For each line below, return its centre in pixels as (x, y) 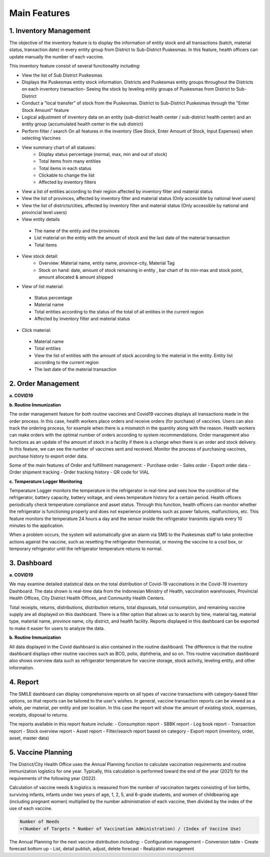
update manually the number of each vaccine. (57, 56)
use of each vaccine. (31, 808)
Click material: (36, 330)
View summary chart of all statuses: (59, 147)
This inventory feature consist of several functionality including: (75, 66)
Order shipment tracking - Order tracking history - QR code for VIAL (79, 472)
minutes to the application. (37, 525)
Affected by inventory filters (67, 182)
